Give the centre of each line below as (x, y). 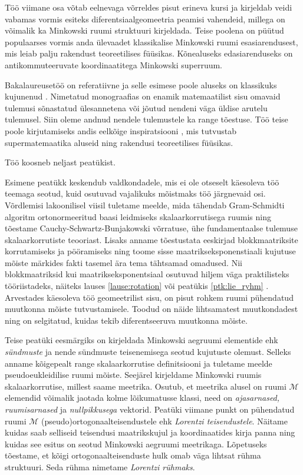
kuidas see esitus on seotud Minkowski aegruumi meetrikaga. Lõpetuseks (136, 444)
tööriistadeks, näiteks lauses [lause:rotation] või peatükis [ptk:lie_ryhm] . (137, 286)
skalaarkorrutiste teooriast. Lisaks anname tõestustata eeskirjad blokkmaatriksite (151, 239)
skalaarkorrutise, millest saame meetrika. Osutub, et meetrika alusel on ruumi (146, 386)
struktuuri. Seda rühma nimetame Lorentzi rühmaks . (100, 466)
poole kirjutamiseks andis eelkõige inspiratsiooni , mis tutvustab (121, 130)
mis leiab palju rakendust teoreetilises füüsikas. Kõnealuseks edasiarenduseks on (149, 53)
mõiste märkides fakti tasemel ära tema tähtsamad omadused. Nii (123, 262)
